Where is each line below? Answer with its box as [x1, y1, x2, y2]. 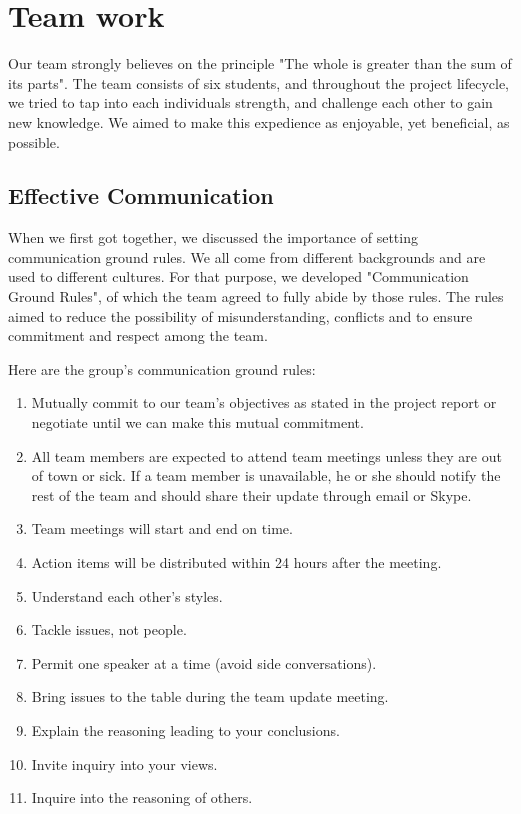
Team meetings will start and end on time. [31, 518, 293, 539]
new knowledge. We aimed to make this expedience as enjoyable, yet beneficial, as [8, 111, 510, 132]
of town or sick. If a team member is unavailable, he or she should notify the [31, 465, 501, 486]
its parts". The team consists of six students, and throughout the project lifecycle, [8, 72, 510, 93]
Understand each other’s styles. [31, 585, 223, 606]
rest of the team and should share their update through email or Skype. [31, 484, 472, 505]
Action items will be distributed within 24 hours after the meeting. [31, 552, 442, 573]
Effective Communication [8, 180, 274, 211]
